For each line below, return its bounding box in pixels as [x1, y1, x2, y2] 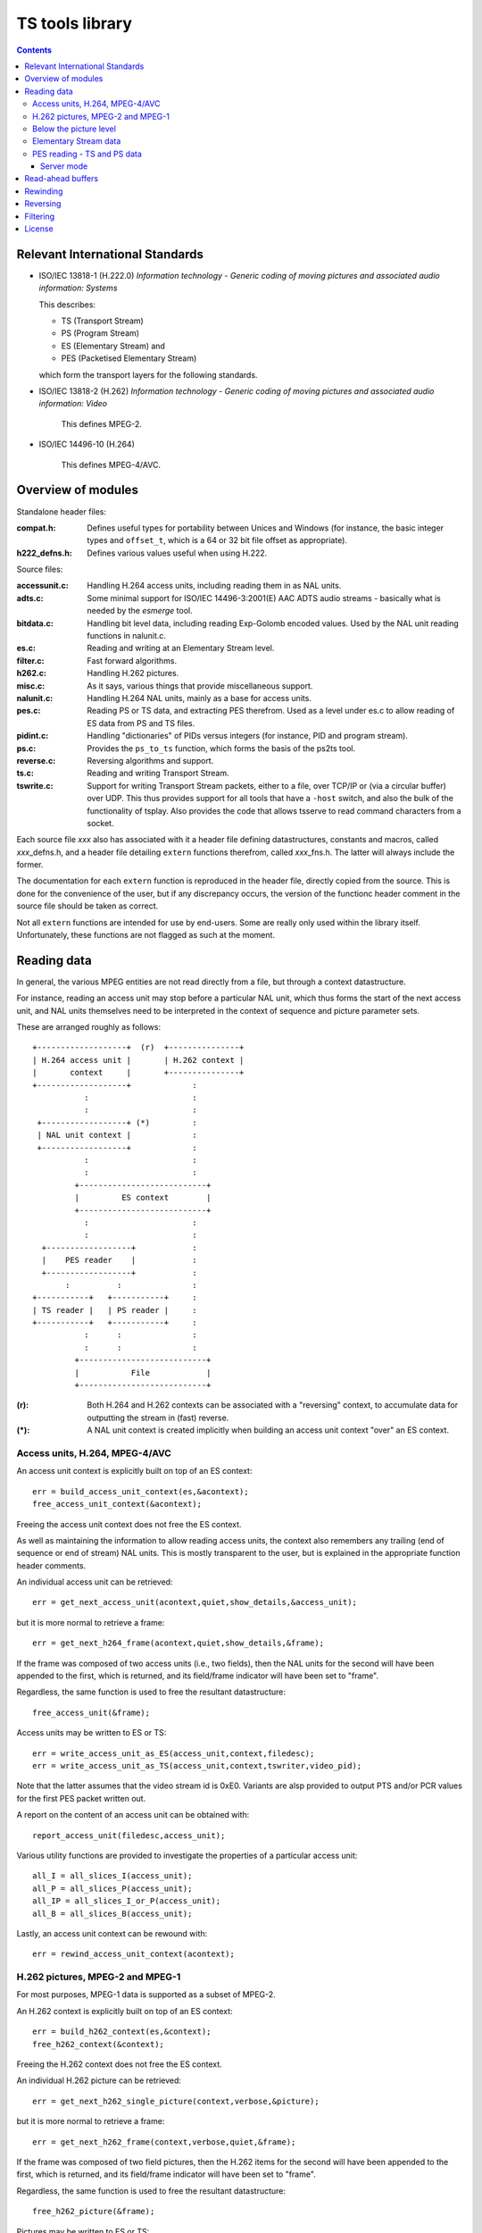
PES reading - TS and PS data [32, 148, 143, 159]
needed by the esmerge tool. [87, 606, 193, 616]
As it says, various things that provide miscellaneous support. [87, 680, 313, 691]
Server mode [40, 161, 88, 171]
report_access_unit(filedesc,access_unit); [32, 1830, 226, 1840]
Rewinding [24, 186, 63, 197]
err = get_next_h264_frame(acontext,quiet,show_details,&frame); [32, 1638, 325, 1648]
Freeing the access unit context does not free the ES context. [16, 1518, 242, 1529]
